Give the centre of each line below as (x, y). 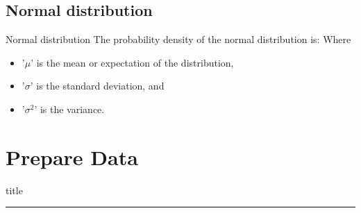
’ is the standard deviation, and (97, 86)
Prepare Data (72, 156)
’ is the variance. (69, 109)
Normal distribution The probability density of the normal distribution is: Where (178, 39)
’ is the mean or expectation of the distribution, (132, 62)
